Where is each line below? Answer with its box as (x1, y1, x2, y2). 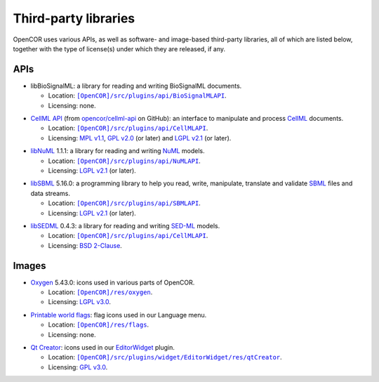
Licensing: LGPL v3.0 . (48, 298, 112, 306)
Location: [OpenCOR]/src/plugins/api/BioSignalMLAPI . (48, 91, 227, 100)
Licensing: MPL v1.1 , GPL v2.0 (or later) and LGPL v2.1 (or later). (48, 133, 232, 142)
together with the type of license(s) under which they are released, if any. (13, 44, 226, 53)
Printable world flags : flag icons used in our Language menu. (30, 310, 207, 319)
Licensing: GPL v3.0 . (48, 362, 108, 371)
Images (13, 260, 46, 272)
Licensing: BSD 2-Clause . (48, 241, 122, 249)
